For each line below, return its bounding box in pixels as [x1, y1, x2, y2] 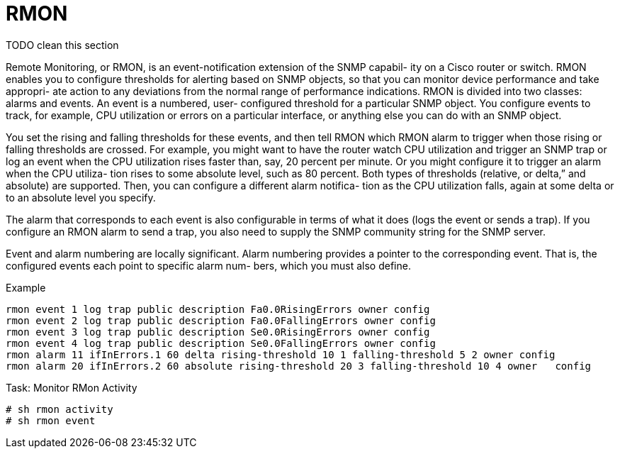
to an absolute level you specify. [6, 191, 156, 204]
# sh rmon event [6, 414, 96, 426]
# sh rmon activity [6, 403, 113, 415]
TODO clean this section [6, 38, 119, 51]
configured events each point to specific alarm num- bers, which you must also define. [6, 259, 411, 272]
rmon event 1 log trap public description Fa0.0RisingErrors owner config [6, 303, 430, 315]
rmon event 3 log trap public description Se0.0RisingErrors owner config [6, 326, 430, 338]
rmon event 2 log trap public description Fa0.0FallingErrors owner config [6, 314, 436, 326]
